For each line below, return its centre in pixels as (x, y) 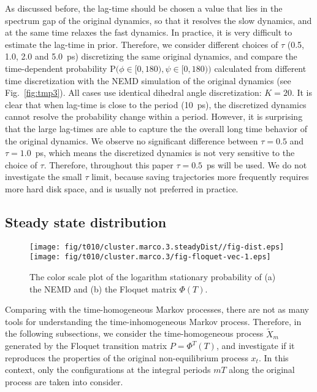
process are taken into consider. (64, 381)
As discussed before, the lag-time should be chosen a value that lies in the (144, 8)
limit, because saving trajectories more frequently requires (200, 177)
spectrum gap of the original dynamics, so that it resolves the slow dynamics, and (158, 20)
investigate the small (44, 177)
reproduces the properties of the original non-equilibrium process (127, 357)
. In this (273, 357)
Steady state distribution (86, 221)
